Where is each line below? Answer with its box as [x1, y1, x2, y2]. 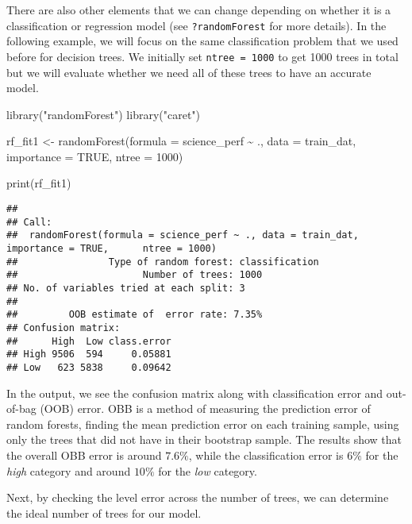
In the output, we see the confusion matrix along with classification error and [6, 384, 383, 401]
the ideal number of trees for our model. [6, 504, 202, 521]
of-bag [6, 400, 37, 417]
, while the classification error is [188, 446, 344, 463]
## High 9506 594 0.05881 [6, 349, 171, 360]
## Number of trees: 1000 [6, 269, 263, 281]
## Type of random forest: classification [6, 256, 319, 268]
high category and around [6, 462, 131, 479]
